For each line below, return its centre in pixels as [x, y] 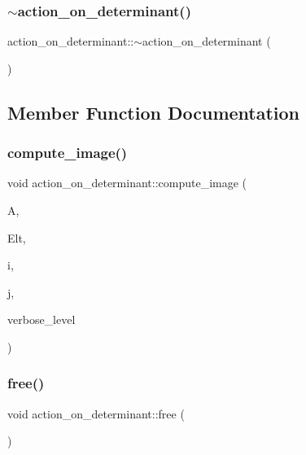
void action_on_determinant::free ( [96, 413]
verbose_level [42, 319]
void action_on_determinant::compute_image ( [127, 183]
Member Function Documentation [154, 112]
